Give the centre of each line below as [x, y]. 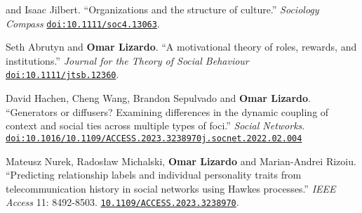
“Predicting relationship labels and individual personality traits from [154, 175]
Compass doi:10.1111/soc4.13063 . [83, 23]
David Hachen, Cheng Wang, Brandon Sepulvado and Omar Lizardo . [158, 98]
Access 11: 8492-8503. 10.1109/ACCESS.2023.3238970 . [122, 202]
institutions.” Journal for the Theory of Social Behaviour [127, 60]
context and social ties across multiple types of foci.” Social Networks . [155, 125]
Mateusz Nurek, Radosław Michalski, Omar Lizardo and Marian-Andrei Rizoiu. [181, 161]
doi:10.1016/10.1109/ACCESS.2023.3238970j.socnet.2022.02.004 [154, 138]
